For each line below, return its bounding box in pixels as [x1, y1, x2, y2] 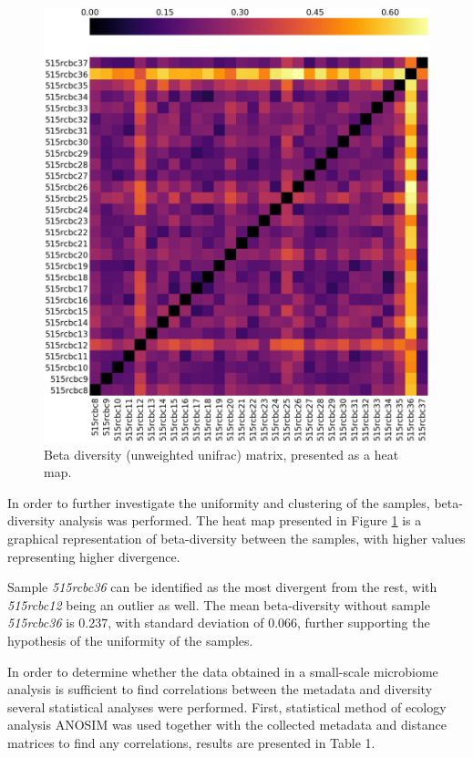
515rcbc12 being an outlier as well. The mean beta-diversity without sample [7, 595, 430, 614]
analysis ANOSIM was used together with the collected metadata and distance [7, 715, 447, 734]
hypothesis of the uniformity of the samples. [7, 631, 253, 649]
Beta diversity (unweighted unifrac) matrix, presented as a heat [44, 444, 399, 463]
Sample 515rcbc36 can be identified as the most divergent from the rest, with [7, 577, 437, 597]
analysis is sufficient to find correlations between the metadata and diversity [7, 680, 433, 699]
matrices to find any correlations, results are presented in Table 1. [7, 732, 375, 752]
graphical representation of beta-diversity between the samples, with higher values [7, 529, 466, 548]
